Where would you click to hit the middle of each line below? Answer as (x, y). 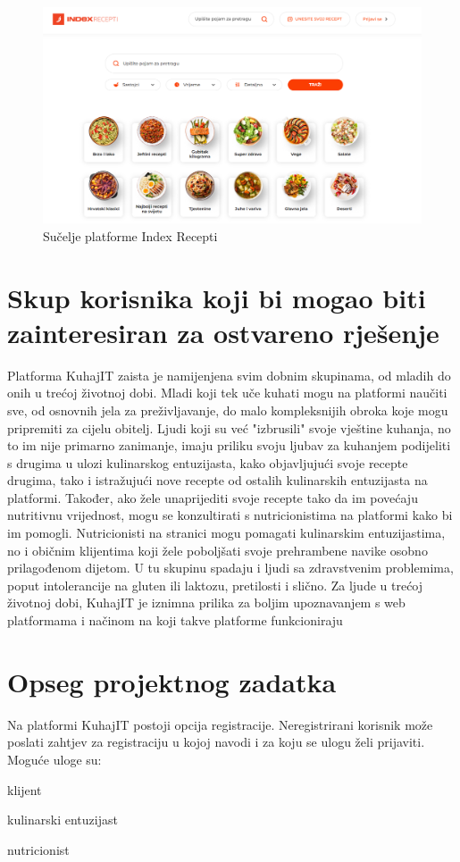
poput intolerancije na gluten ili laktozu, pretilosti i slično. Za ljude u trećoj (215, 585)
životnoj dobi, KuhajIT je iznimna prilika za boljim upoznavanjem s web (206, 603)
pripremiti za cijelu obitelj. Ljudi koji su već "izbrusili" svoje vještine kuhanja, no (229, 427)
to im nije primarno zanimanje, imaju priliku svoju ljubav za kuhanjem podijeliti (229, 445)
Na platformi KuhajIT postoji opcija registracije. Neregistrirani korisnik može (220, 724)
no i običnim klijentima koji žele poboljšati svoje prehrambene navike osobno (217, 550)
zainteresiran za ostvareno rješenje (223, 332)
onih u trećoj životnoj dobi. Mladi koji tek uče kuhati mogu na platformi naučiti (227, 393)
